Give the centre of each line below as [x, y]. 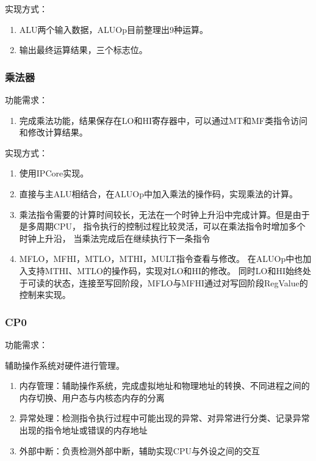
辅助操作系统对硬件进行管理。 [65, 365]
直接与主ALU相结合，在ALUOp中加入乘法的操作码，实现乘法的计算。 [158, 193]
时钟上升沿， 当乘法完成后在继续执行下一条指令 [115, 238]
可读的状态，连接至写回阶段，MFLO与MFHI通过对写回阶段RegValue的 [168, 282]
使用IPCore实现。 [54, 173]
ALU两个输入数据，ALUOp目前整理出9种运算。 [113, 29]
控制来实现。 [45, 295]
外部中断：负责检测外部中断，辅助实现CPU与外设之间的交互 [139, 450]
